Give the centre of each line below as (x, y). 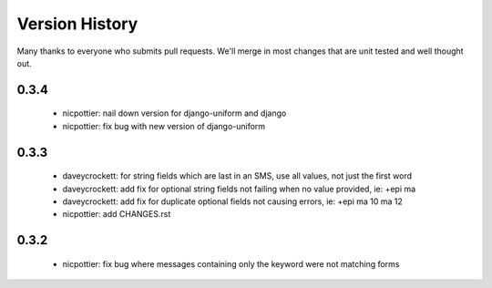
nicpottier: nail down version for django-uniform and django (174, 113)
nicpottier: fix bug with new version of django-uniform (164, 126)
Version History (77, 24)
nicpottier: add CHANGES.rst (117, 214)
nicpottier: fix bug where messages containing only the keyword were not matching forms (231, 263)
